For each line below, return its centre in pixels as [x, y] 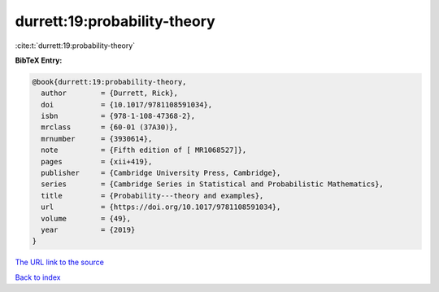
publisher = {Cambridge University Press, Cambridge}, [161, 173]
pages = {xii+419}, [97, 161]
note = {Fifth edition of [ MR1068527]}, [144, 150]
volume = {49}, [86, 218]
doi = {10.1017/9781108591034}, [127, 105]
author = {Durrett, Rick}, [110, 93]
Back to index [38, 277]
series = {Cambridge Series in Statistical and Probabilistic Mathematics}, [212, 184]
